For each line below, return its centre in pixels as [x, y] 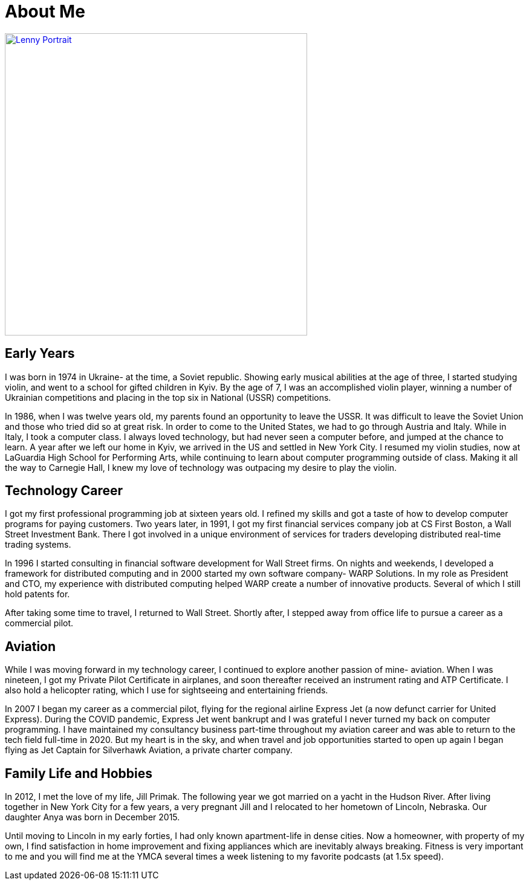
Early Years [40, 354]
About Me [45, 11]
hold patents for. [37, 594]
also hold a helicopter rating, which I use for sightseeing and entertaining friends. [167, 690]
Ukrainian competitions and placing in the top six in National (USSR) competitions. [168, 397]
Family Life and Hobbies [79, 773]
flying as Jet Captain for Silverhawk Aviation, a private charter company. [149, 750]
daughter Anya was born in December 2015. [92, 817]
